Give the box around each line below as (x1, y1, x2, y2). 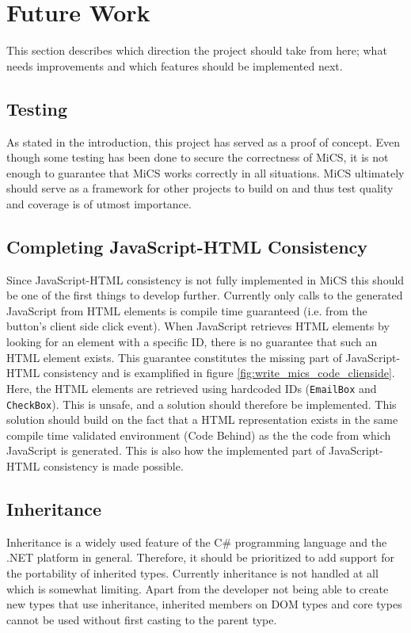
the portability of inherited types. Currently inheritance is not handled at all (6, 564, 379, 581)
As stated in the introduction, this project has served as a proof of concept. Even (6, 133, 401, 150)
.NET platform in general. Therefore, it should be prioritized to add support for (6, 549, 394, 566)
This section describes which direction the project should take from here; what (6, 42, 387, 59)
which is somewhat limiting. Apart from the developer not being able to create (6, 580, 389, 597)
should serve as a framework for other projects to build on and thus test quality (6, 180, 394, 196)
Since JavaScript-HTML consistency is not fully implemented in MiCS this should (6, 271, 405, 288)
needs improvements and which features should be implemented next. (6, 57, 343, 74)
